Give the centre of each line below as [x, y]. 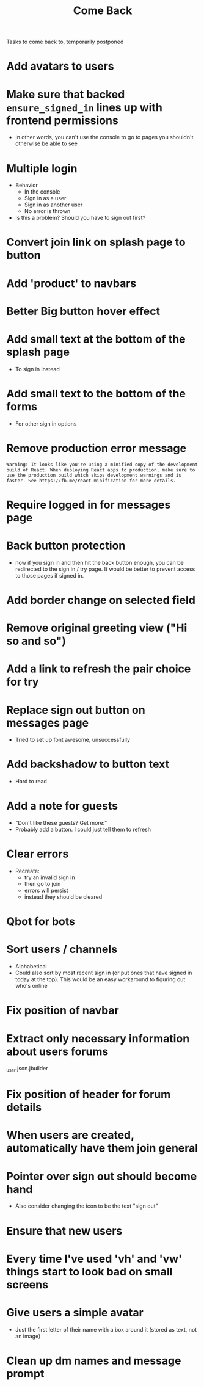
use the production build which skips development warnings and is [94, 475]
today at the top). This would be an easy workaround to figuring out [100, 979]
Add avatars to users [60, 66]
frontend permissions [63, 120]
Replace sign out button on [76, 710]
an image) [28, 1336]
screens [27, 1284]
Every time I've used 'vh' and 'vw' [94, 1259]
